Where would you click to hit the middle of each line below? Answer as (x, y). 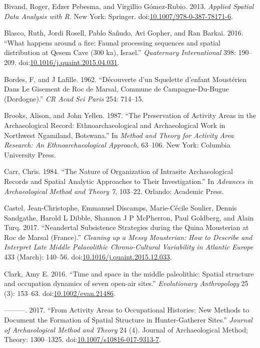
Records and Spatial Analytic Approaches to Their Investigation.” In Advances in (129, 181)
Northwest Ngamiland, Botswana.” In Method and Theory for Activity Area (119, 135)
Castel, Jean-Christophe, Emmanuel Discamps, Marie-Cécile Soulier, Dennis (120, 208)
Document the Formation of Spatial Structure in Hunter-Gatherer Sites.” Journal (128, 320)
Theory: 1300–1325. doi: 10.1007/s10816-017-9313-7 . (82, 339)
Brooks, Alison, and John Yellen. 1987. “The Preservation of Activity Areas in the (130, 115)
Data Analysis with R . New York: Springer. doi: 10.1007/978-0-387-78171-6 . (118, 16)
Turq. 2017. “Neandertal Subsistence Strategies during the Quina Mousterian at (126, 227)
